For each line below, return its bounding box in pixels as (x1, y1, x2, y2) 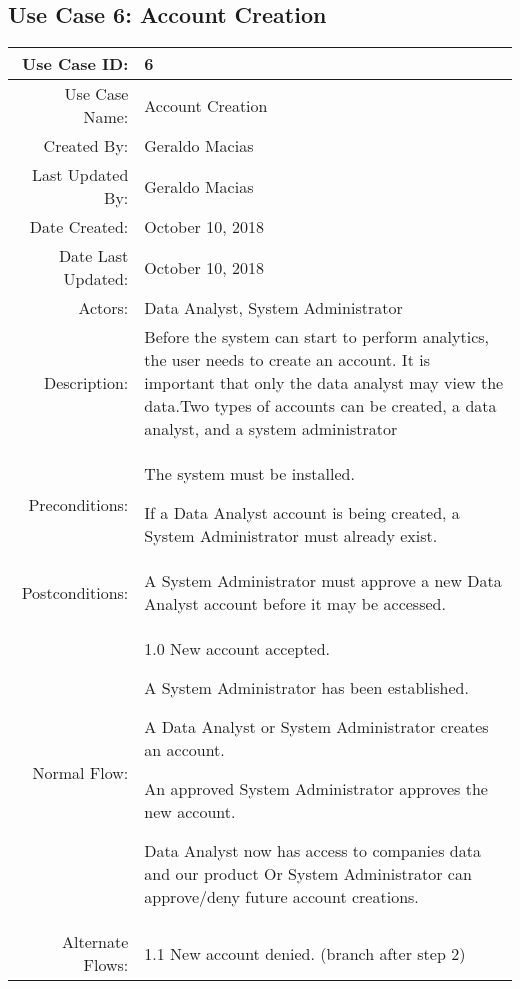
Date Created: (29, 215, 129, 239)
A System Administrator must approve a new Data (144, 569, 502, 593)
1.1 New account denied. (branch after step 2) (144, 941, 466, 965)
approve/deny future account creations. (144, 885, 419, 909)
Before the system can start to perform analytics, (144, 325, 490, 349)
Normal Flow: (32, 761, 129, 785)
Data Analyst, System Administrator (144, 296, 403, 320)
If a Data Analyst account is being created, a (144, 501, 460, 525)
